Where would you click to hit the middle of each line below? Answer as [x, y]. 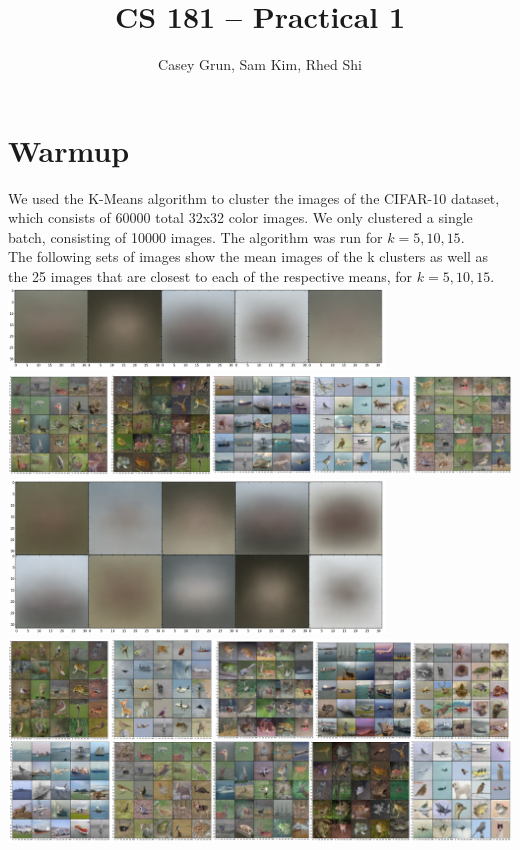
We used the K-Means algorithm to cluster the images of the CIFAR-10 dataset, [254, 197]
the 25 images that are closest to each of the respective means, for [210, 276]
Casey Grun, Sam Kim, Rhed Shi [260, 64]
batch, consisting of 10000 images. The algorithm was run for [195, 236]
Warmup [69, 149]
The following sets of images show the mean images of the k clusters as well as [248, 256]
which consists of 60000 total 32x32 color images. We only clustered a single [240, 217]
